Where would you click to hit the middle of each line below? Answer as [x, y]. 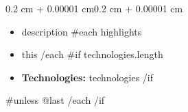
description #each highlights [82, 31]
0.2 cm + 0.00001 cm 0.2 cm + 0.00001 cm [94, 8]
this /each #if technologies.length [92, 54]
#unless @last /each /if [55, 100]
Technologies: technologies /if [87, 77]
